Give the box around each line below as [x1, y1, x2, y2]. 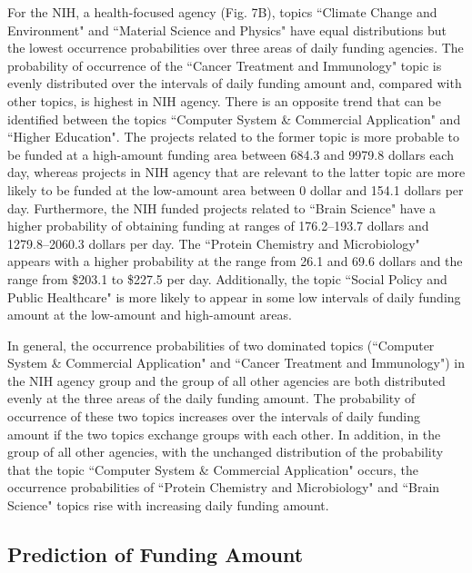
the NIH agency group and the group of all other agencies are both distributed [7, 370, 446, 390]
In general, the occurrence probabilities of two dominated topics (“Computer [7, 335, 435, 354]
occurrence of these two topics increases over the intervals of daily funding [7, 407, 420, 426]
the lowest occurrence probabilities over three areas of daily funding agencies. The [7, 38, 464, 57]
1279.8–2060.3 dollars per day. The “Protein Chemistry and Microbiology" [7, 233, 420, 252]
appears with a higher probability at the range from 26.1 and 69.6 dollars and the [7, 252, 463, 271]
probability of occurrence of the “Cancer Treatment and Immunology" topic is [7, 55, 442, 74]
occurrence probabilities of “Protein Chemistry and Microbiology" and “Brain [7, 478, 440, 497]
